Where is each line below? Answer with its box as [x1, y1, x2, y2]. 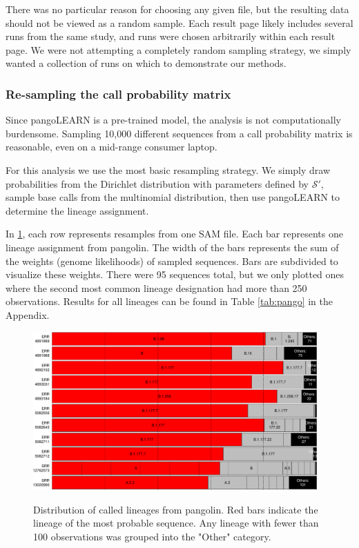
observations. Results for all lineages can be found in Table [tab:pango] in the [6, 294, 333, 309]
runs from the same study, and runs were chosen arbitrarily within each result [6, 29, 336, 43]
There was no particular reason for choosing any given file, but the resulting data [6, 2, 349, 16]
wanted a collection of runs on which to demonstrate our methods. [6, 56, 287, 70]
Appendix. [6, 307, 50, 322]
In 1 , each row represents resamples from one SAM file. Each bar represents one [6, 226, 343, 241]
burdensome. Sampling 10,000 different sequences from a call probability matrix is [6, 126, 353, 140]
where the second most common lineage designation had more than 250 [6, 280, 307, 295]
